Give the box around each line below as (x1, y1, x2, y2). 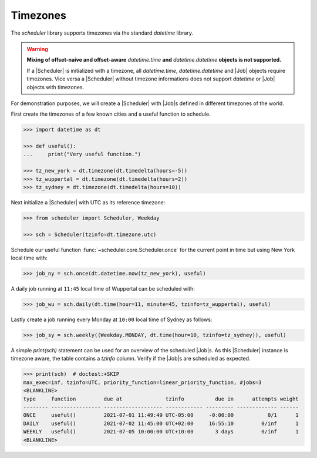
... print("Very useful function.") (23, 151, 141, 158)
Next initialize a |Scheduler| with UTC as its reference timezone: (11, 198, 166, 206)
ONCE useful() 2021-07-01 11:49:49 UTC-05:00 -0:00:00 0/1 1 (23, 412, 299, 419)
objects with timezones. (26, 83, 85, 90)
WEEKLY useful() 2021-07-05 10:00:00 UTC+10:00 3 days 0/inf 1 (23, 429, 299, 435)
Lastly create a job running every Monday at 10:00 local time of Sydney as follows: (11, 316, 213, 323)
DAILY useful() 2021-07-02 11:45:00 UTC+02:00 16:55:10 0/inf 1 (23, 420, 299, 427)
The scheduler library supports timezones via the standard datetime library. (11, 29, 194, 36)
